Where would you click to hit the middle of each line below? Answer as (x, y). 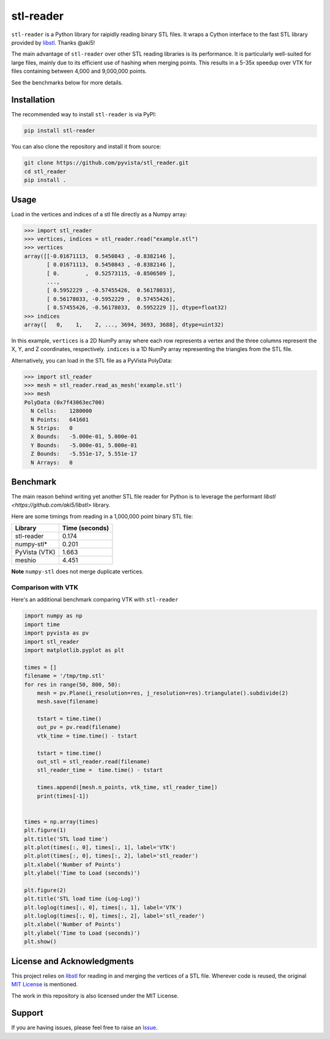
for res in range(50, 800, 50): (73, 684)
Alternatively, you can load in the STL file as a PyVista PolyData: (92, 360)
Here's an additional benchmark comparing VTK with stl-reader (95, 600)
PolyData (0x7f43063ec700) (64, 402)
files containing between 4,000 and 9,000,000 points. (79, 71)
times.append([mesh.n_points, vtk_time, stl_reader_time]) (127, 788)
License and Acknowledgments (73, 961)
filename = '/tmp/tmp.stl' (64, 676)
